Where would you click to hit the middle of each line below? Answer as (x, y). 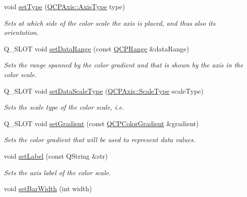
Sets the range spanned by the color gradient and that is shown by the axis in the (123, 65)
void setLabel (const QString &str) (56, 156)
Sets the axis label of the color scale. (58, 172)
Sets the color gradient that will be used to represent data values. (100, 140)
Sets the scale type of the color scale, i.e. (64, 107)
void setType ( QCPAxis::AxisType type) (65, 6)
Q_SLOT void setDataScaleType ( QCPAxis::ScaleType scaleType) (104, 90)
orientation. (21, 32)
